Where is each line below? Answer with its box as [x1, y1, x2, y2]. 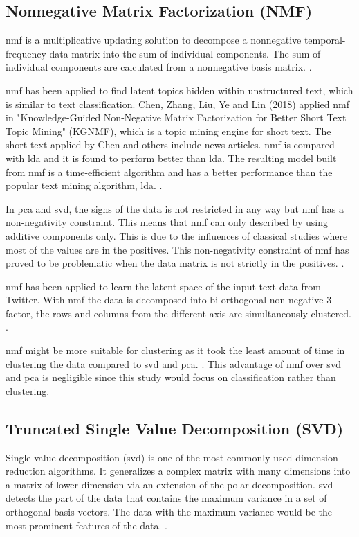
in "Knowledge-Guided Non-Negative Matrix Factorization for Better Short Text [6, 110, 347, 125]
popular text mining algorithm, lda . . [6, 178, 163, 193]
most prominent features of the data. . [6, 518, 167, 532]
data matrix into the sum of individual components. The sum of [49, 46, 321, 60]
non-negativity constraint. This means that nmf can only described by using [6, 215, 329, 229]
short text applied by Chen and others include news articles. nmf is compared [6, 137, 335, 152]
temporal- [304, 33, 346, 47]
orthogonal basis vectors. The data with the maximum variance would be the [6, 504, 333, 519]
